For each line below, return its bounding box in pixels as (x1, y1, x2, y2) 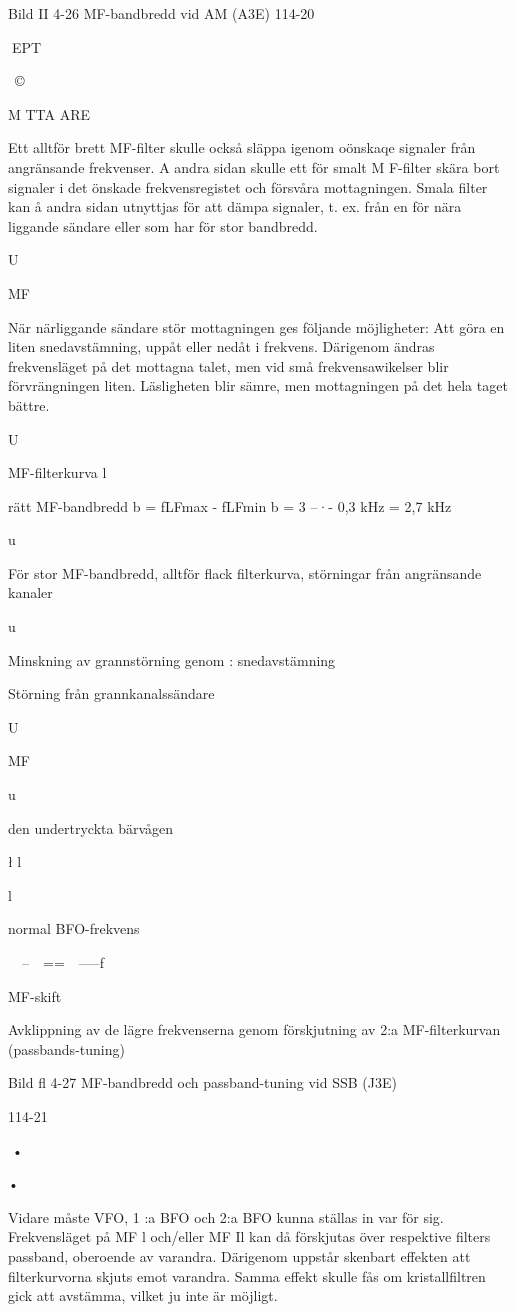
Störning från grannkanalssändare (8, 683, 215, 704)
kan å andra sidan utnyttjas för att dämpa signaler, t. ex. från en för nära (8, 196, 462, 217)
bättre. (8, 394, 50, 415)
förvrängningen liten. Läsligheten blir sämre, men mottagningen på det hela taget (8, 375, 508, 396)
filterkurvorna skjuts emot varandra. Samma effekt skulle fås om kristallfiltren (8, 1265, 486, 1286)
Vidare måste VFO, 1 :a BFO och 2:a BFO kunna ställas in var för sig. (8, 1206, 444, 1227)
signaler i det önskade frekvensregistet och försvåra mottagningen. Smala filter (8, 176, 488, 197)
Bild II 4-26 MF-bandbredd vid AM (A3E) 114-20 (8, 3, 315, 23)
